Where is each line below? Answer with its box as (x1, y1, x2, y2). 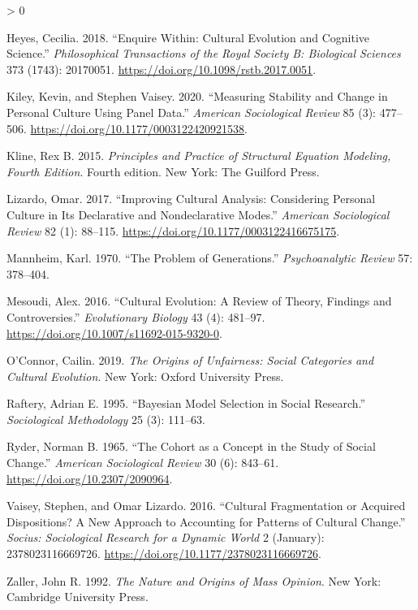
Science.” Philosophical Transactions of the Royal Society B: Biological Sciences (6, 45, 401, 62)
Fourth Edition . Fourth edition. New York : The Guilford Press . (6, 162, 320, 180)
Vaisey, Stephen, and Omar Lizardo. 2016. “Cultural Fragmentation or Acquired (6, 497, 406, 514)
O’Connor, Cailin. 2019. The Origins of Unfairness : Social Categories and (6, 352, 374, 369)
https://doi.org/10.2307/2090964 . (6, 469, 173, 487)
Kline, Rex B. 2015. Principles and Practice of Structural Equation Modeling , (6, 147, 391, 164)
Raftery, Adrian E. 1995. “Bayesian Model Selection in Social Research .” (6, 395, 366, 412)
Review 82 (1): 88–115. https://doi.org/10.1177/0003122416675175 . (6, 222, 340, 239)
